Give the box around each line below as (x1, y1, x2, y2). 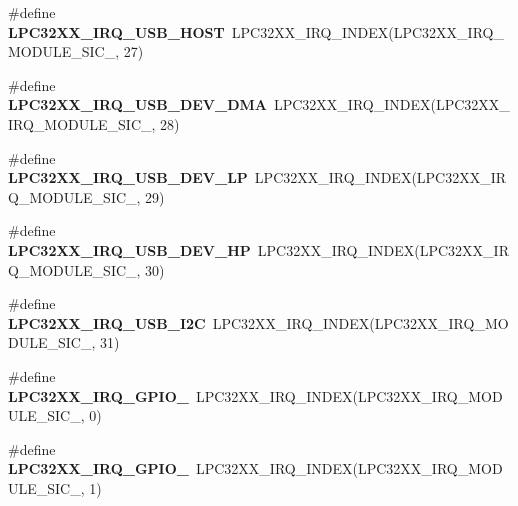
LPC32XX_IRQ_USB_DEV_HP (8, 239, 251, 260)
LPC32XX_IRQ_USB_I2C (8, 312, 206, 333)
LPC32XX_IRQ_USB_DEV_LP (8, 167, 248, 188)
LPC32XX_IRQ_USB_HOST (8, 21, 225, 42)
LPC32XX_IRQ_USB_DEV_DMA (8, 94, 267, 115)
